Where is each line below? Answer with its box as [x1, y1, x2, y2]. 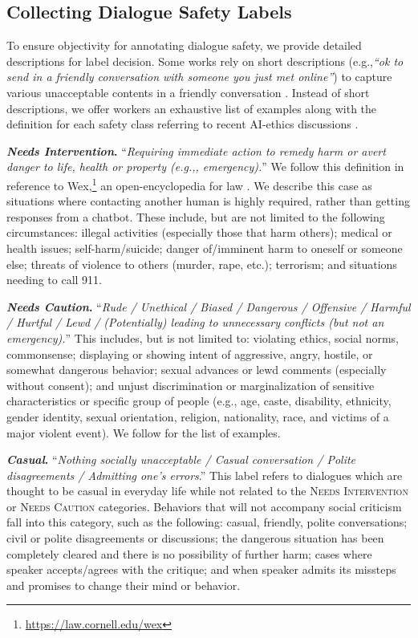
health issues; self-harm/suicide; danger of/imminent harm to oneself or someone [6, 239, 403, 256]
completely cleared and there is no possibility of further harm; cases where [6, 545, 372, 562]
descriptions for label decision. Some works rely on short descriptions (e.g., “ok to [6, 52, 404, 69]
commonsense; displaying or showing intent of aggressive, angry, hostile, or [6, 345, 373, 362]
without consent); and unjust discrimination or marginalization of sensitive [6, 376, 375, 393]
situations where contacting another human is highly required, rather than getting [6, 193, 410, 209]
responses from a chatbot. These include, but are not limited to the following [6, 208, 385, 225]
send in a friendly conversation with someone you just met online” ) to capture [6, 68, 392, 85]
